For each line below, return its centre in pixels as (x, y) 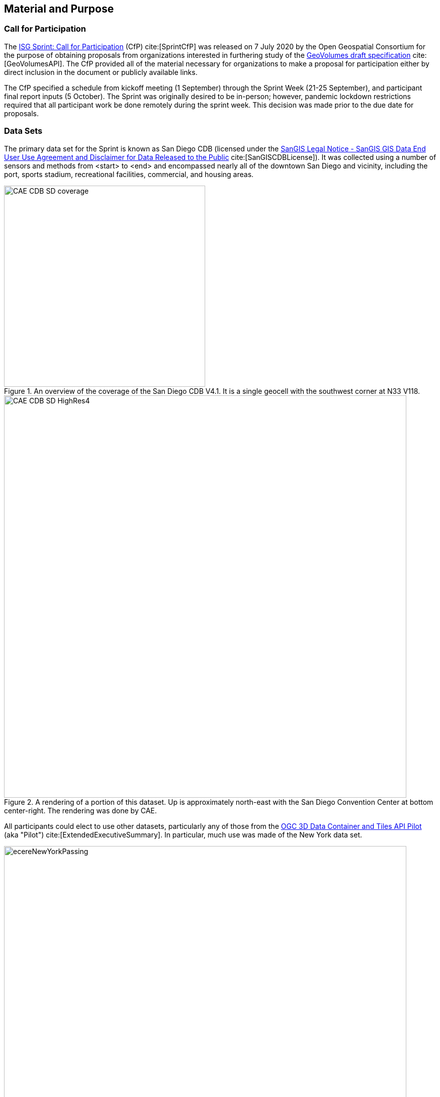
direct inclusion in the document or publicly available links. (101, 72)
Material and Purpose (59, 9)
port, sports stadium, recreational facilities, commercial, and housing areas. (129, 174)
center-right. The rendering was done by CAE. (80, 810)
